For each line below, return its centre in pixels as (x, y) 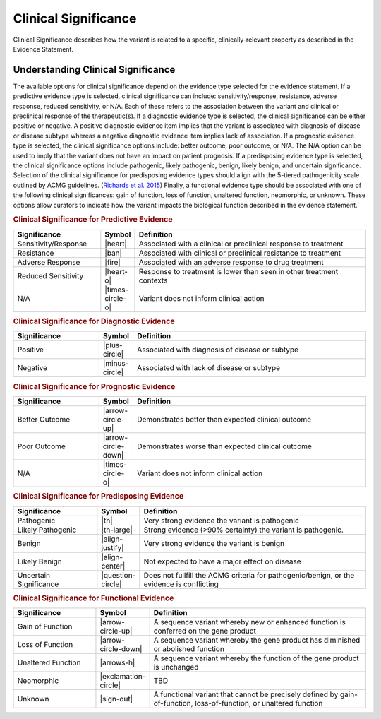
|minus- (116, 364)
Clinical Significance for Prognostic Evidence (94, 386)
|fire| (113, 262)
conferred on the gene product (205, 631)
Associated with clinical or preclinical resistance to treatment (240, 253)
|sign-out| (116, 699)
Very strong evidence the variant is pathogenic (221, 521)
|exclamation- (123, 677)
